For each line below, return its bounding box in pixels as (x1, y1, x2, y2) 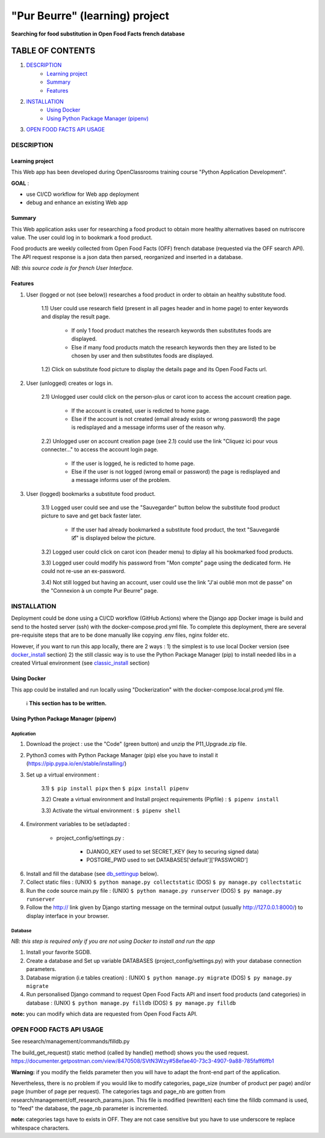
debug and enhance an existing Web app (26, 199, 128, 206)
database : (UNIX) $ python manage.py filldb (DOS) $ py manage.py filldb (26, 999, 237, 1006)
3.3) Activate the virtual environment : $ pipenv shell (41, 807, 181, 814)
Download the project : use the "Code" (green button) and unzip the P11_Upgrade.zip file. (26, 740, 247, 748)
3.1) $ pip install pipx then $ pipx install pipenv (41, 785, 189, 792)
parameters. (26, 966, 57, 973)
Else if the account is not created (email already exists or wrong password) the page (71, 415, 280, 422)
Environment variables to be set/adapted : (26, 821, 131, 828)
